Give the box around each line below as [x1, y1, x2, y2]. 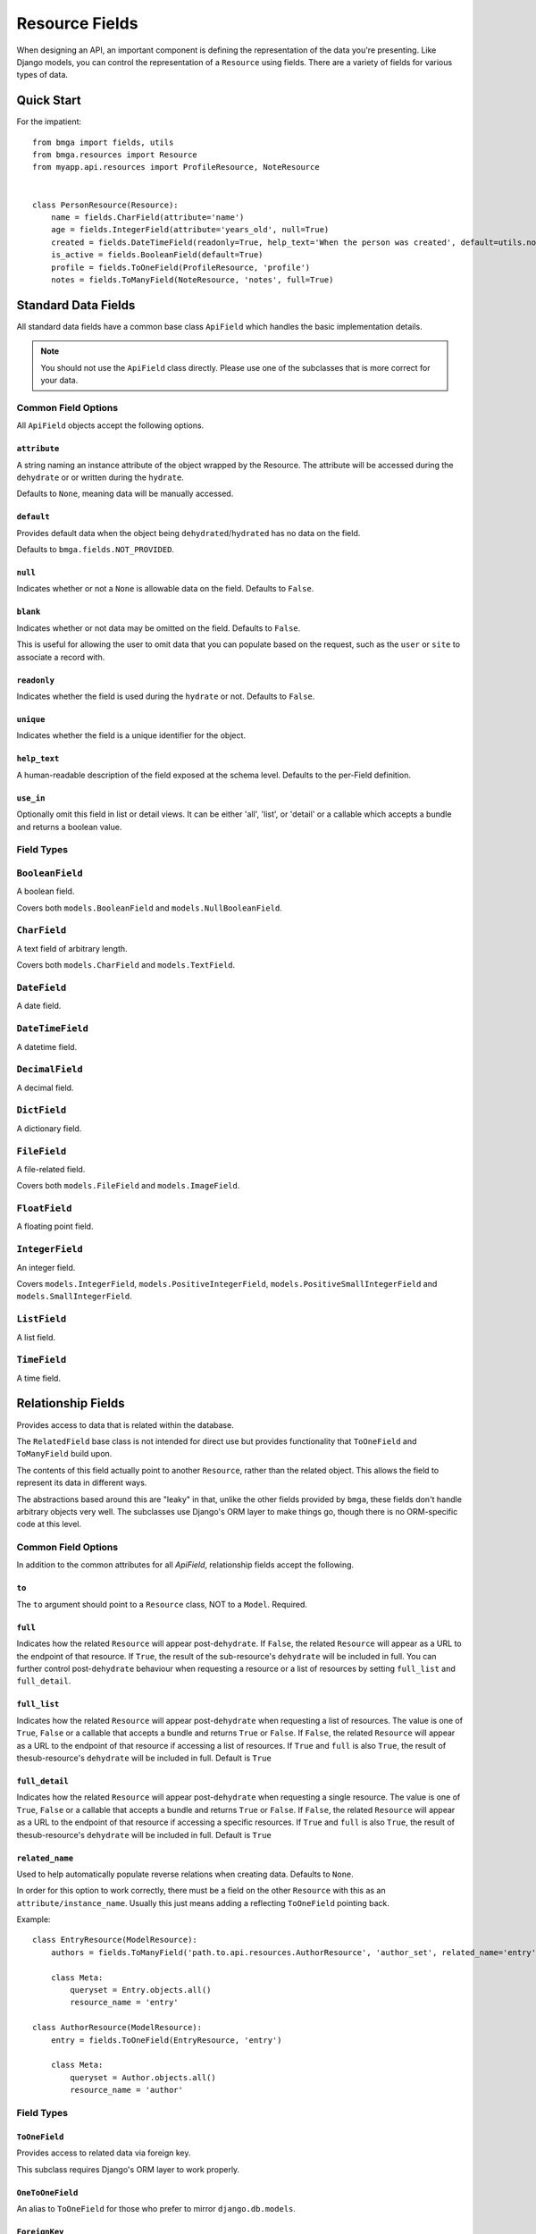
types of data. [16, 70, 69, 80]
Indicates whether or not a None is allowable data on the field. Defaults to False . [16, 584, 314, 594]
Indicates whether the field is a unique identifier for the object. [16, 730, 246, 741]
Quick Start [16, 93, 81, 108]
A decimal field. [16, 1082, 74, 1093]
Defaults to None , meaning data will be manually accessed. [16, 488, 234, 500]
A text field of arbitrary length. [16, 943, 129, 953]
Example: [16, 1914, 51, 1925]
